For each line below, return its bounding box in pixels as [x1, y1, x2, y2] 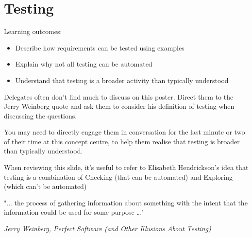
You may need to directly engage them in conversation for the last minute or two [4, 127, 245, 137]
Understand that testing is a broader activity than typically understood [15, 75, 229, 85]
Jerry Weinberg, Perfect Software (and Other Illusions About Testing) [4, 223, 211, 234]
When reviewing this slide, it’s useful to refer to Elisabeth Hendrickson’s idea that [4, 162, 249, 172]
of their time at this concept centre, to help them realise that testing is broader [4, 136, 240, 146]
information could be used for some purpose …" [4, 207, 144, 217]
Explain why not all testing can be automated [15, 59, 152, 69]
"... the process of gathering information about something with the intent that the [4, 197, 248, 207]
